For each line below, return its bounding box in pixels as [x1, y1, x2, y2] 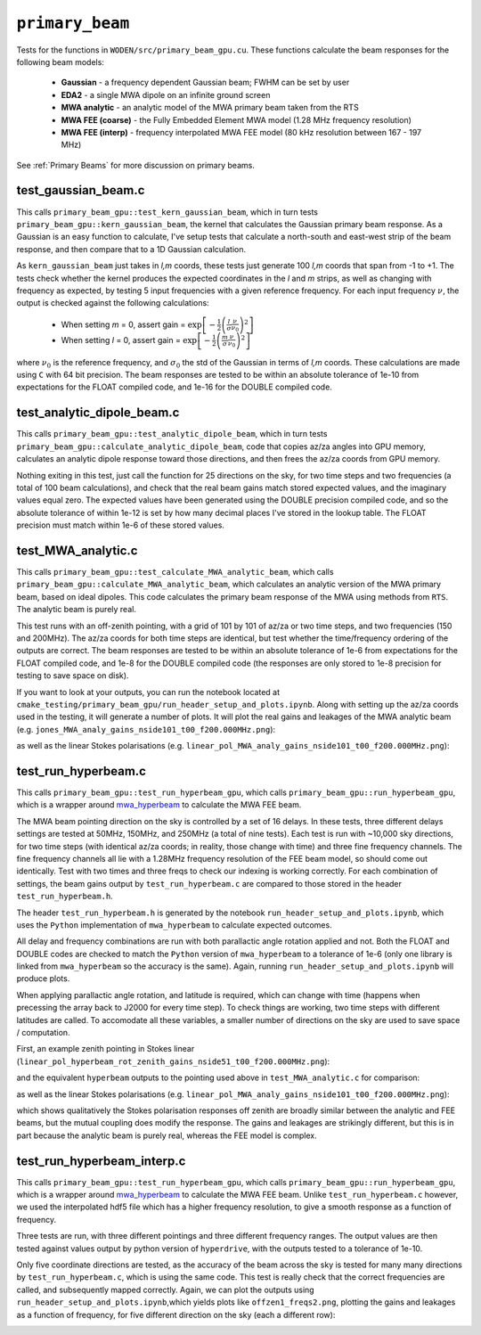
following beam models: [16, 56, 104, 67]
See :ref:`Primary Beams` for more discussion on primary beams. [16, 160, 256, 170]
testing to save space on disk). [16, 670, 129, 681]
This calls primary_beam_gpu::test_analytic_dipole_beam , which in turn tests [16, 429, 328, 439]
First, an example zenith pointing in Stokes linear [16, 1044, 195, 1054]
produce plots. [16, 973, 70, 984]
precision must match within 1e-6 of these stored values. [16, 520, 224, 530]
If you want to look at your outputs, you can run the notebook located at [16, 686, 281, 697]
